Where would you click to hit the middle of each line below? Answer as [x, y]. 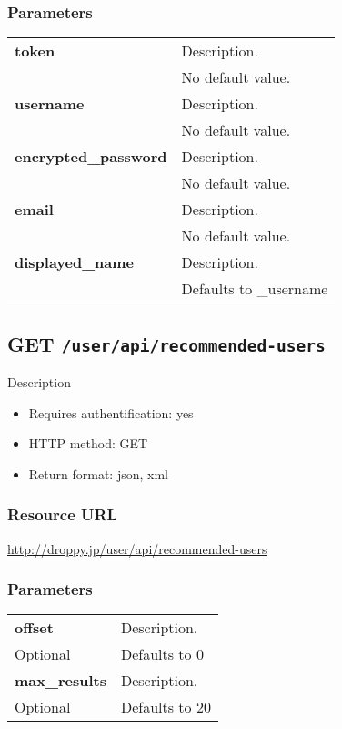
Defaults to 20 [166, 707]
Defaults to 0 [162, 654]
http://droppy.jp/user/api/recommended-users [137, 548]
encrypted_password [91, 157]
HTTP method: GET [88, 443]
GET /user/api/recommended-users [166, 343]
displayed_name [75, 262]
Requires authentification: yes [111, 412]
